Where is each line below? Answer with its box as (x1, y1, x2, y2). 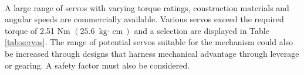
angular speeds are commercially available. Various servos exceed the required (5, 13, 284, 25)
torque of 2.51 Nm (5, 24, 70, 36)
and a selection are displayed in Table (134, 24, 269, 36)
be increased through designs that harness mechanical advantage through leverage (5, 47, 299, 59)
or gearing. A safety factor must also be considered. (5, 59, 190, 71)
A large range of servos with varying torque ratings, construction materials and (5, 1, 289, 13)
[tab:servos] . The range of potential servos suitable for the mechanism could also (5, 36, 293, 48)
